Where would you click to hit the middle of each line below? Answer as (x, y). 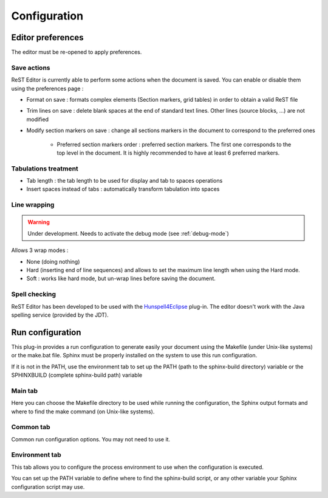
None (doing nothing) (53, 261)
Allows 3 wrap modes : (40, 250)
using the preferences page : (47, 88)
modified (37, 119)
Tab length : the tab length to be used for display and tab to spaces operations (125, 181)
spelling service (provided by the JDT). (60, 315)
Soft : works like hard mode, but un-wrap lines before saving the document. (121, 279)
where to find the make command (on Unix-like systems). (83, 412)
